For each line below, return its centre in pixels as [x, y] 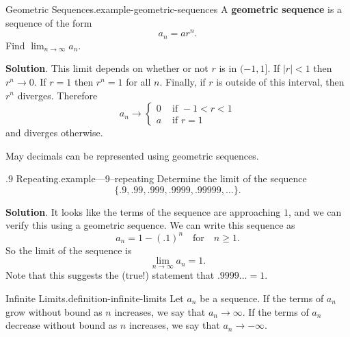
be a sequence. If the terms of [262, 298]
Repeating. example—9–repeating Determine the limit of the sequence [161, 178]
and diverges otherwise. [54, 133]
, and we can [315, 211]
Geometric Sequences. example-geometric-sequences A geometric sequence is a [174, 9]
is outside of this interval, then [280, 81]
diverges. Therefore [57, 95]
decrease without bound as [62, 325]
